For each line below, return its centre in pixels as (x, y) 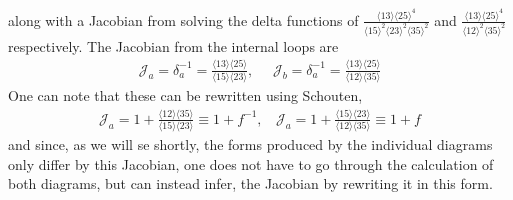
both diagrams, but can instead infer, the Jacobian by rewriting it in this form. (250, 183)
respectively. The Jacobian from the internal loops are (173, 45)
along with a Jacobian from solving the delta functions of (183, 19)
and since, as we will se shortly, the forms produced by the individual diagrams (250, 144)
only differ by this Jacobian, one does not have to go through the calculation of (251, 163)
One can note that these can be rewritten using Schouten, (185, 95)
